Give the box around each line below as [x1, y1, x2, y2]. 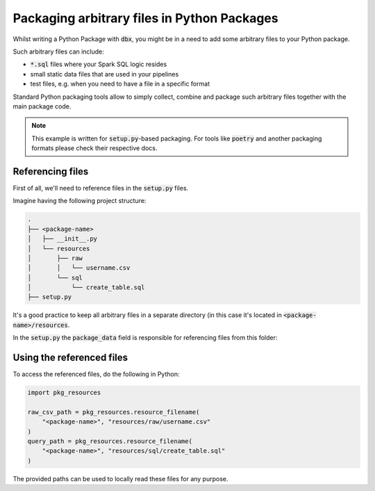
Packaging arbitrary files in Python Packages [12, 10, 278, 26]
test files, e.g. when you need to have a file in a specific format [30, 80, 210, 88]
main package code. [12, 102, 72, 111]
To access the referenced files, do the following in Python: [12, 370, 180, 378]
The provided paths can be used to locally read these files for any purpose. [12, 474, 228, 483]
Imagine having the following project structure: [12, 197, 147, 205]
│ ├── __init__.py [27, 235, 97, 243]
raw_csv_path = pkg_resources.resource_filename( [27, 408, 200, 416]
